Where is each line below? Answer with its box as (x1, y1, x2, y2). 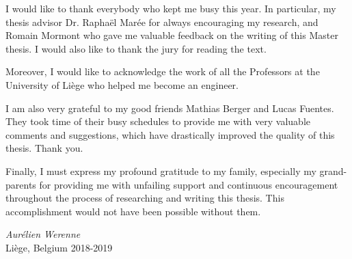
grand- (319, 163, 347, 178)
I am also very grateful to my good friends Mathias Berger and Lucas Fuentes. (5, 100, 334, 115)
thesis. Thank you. (5, 141, 83, 155)
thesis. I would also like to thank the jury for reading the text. (5, 41, 267, 55)
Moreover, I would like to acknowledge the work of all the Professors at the (5, 64, 320, 79)
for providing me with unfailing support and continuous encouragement (39, 177, 338, 191)
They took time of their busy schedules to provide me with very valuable (5, 114, 310, 128)
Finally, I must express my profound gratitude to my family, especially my (5, 163, 316, 178)
